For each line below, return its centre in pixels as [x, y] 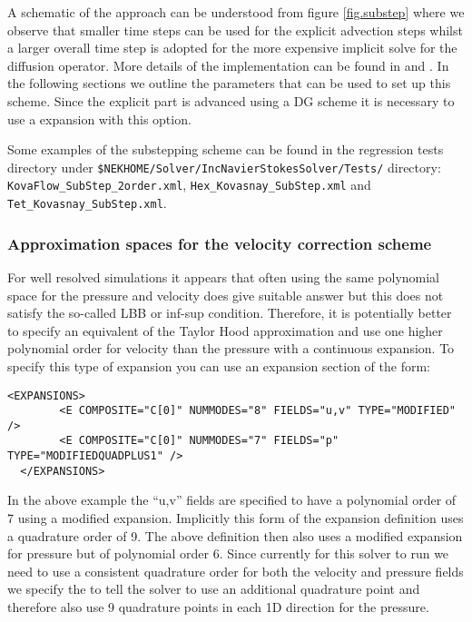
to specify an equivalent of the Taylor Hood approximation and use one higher [225, 330]
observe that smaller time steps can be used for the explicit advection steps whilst [235, 30]
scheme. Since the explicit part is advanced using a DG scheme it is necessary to [231, 100]
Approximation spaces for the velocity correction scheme [220, 243]
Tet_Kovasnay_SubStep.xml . [87, 203]
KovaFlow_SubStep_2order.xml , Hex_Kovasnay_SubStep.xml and [189, 185]
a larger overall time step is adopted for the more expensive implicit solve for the [232, 48]
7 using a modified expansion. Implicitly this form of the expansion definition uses [236, 518]
